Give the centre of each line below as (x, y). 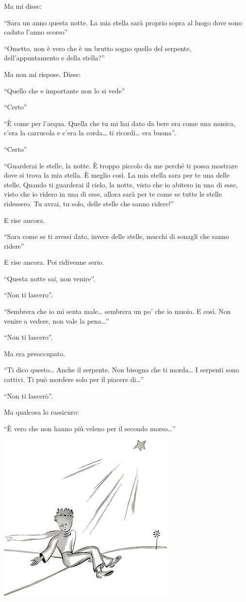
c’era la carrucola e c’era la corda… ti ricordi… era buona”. (90, 133)
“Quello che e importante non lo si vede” (65, 90)
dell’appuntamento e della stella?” (54, 58)
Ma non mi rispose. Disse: (42, 74)
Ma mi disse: (23, 6)
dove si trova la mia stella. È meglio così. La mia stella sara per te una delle (117, 175)
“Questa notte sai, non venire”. (50, 278)
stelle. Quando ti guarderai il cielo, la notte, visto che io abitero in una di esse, (121, 184)
